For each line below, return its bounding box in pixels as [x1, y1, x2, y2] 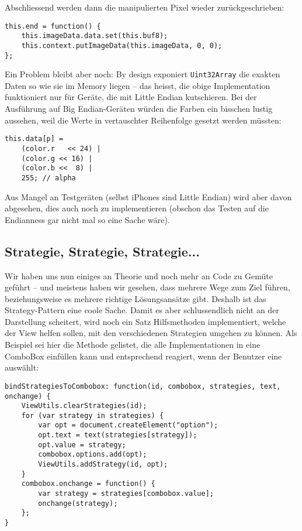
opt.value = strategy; [38, 440, 126, 449]
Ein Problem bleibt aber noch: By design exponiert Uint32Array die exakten [5, 68, 280, 80]
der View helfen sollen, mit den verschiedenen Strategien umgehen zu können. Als [5, 327, 297, 339]
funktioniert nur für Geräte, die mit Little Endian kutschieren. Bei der [5, 91, 257, 103]
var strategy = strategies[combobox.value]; [38, 489, 214, 498]
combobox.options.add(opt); [38, 450, 147, 459]
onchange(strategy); [38, 499, 118, 508]
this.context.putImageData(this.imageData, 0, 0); [21, 41, 223, 50]
